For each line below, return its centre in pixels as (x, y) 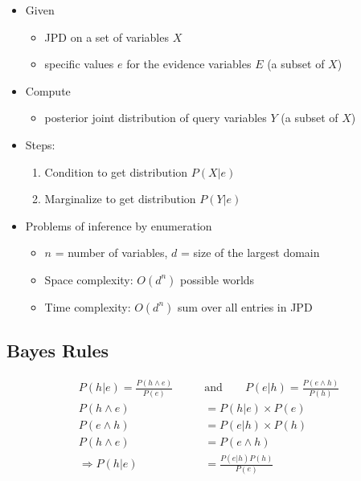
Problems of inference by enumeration (119, 225)
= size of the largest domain (250, 253)
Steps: (40, 144)
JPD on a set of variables (107, 37)
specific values (79, 64)
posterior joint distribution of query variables (156, 118)
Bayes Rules (58, 351)
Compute (48, 90)
